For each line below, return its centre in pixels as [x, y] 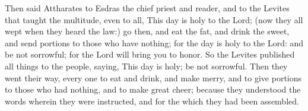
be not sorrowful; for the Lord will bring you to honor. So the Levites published [150, 54]
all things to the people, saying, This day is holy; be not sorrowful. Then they [146, 66]
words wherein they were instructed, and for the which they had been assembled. [152, 101]
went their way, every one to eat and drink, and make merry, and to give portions [153, 77]
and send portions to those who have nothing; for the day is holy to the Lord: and [154, 42]
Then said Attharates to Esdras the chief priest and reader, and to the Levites [147, 8]
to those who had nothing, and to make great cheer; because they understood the [153, 89]
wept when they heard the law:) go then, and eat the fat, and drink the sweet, [147, 31]
